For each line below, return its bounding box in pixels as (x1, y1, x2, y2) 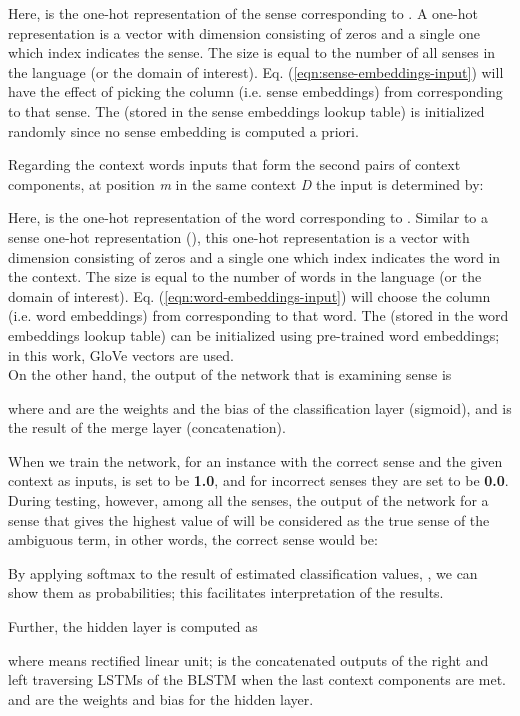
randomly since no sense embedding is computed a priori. (8, 120, 359, 141)
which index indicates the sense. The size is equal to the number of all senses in (8, 42, 496, 63)
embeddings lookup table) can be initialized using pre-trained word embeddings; (8, 324, 500, 345)
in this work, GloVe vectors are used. (8, 344, 234, 365)
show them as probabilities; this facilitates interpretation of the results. (8, 582, 444, 603)
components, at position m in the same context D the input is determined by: (8, 173, 484, 194)
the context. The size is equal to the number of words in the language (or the (8, 266, 482, 287)
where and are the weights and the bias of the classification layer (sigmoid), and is (8, 397, 512, 418)
